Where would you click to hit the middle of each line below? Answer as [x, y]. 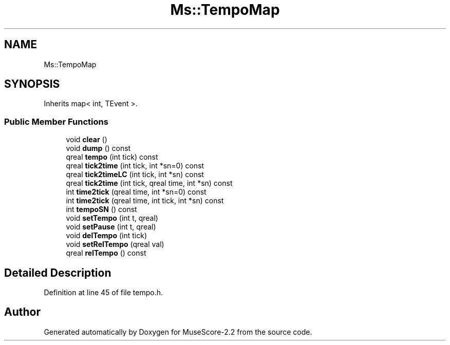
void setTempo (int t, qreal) [112, 218]
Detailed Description [58, 273]
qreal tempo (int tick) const [112, 157]
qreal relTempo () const [106, 253]
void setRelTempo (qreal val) [115, 244]
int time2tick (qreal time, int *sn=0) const [136, 192]
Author [22, 312]
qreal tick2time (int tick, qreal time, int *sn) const [149, 183]
